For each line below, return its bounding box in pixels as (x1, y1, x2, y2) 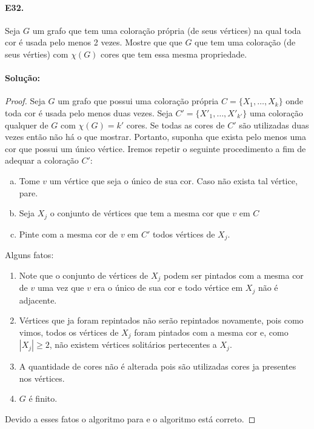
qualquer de (5, 118, 48, 131)
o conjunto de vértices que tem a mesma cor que (50, 207, 230, 219)
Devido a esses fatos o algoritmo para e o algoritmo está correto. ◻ (5, 412, 256, 425)
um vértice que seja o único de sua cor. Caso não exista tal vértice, (49, 174, 298, 187)
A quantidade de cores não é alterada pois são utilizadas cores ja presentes (19, 360, 296, 373)
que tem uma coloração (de (195, 36, 296, 48)
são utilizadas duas (239, 118, 309, 131)
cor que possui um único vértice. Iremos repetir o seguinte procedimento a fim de (5, 142, 306, 155)
